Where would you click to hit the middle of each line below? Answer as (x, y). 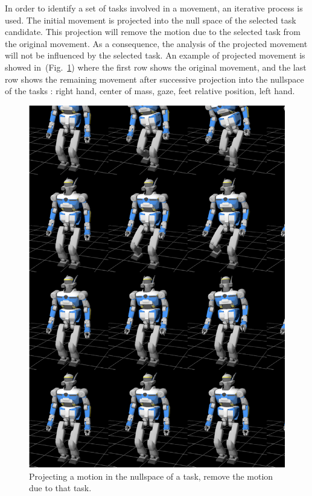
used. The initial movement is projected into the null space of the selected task (151, 20)
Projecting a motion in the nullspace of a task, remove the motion (151, 476)
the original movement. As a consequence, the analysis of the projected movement (156, 43)
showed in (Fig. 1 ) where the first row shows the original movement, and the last (156, 67)
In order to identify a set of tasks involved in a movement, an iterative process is (154, 8)
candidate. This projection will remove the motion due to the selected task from (153, 32)
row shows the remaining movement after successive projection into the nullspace (154, 79)
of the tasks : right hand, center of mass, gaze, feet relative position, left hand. (150, 91)
